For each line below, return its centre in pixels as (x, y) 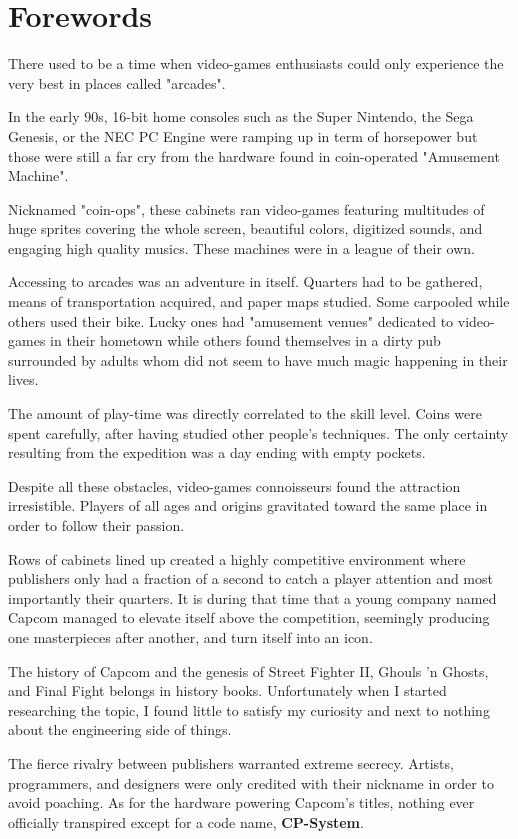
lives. (23, 379)
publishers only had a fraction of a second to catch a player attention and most (250, 578)
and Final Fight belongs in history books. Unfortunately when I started (227, 690)
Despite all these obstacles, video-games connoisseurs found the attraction (234, 485)
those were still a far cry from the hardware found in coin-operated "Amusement (254, 155)
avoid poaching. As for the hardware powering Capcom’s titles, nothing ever (241, 802)
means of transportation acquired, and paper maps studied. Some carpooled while (259, 301)
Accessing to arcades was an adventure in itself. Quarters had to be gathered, (245, 281)
